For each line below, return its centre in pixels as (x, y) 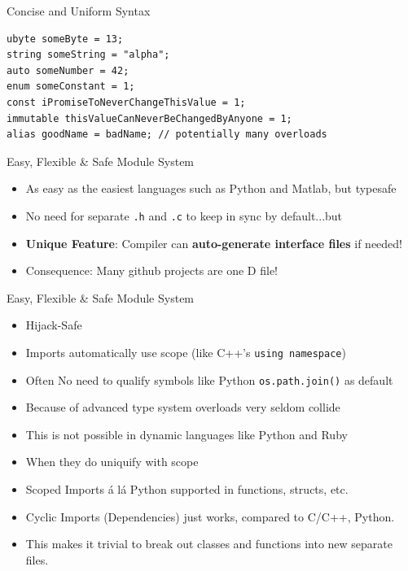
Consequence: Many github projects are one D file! (151, 270)
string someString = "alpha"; (88, 55)
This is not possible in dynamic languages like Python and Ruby (186, 434)
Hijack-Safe (54, 325)
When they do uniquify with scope (112, 462)
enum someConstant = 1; (71, 87)
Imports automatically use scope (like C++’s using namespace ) (186, 352)
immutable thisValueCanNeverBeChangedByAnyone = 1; (149, 118)
